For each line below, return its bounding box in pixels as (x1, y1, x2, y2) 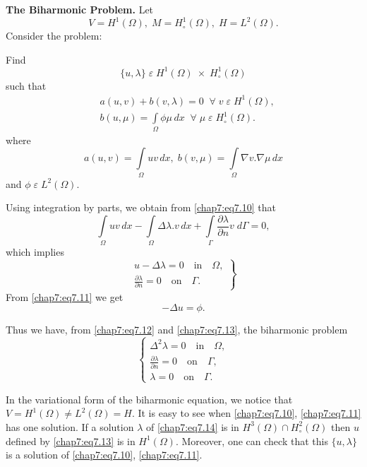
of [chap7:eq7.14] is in (145, 419, 239, 434)
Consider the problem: (6, 28, 102, 43)
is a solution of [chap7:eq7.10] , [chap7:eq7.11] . (6, 447, 203, 462)
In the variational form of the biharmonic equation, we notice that (6, 391, 293, 406)
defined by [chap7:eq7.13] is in (6, 433, 136, 448)
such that (6, 78, 47, 93)
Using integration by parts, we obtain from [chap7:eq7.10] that (6, 200, 276, 215)
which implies (6, 244, 64, 259)
